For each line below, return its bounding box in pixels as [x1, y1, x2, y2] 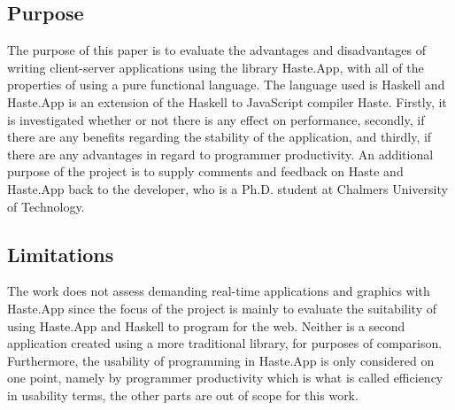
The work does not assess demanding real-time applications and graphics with [7, 282, 430, 300]
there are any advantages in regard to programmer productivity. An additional [7, 144, 434, 163]
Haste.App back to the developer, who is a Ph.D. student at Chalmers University [7, 179, 448, 197]
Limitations [7, 240, 114, 267]
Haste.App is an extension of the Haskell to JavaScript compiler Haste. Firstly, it [7, 92, 447, 111]
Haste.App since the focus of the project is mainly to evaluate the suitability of [7, 298, 436, 317]
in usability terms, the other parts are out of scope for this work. [7, 385, 359, 404]
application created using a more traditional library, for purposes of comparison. [7, 334, 443, 352]
